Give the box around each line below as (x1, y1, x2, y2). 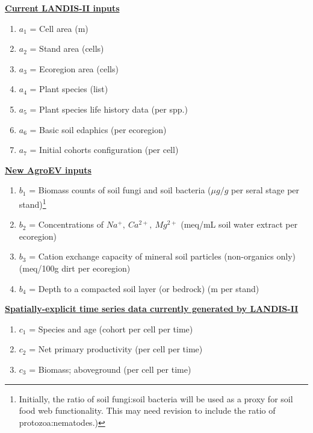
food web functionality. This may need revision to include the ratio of (19, 404, 276, 417)
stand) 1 (19, 196, 46, 210)
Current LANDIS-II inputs (5, 2, 120, 14)
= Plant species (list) (29, 83, 108, 95)
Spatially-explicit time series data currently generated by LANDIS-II (5, 302, 299, 315)
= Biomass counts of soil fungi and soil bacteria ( (29, 184, 211, 196)
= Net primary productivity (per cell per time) (29, 343, 203, 355)
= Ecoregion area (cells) (29, 62, 119, 75)
